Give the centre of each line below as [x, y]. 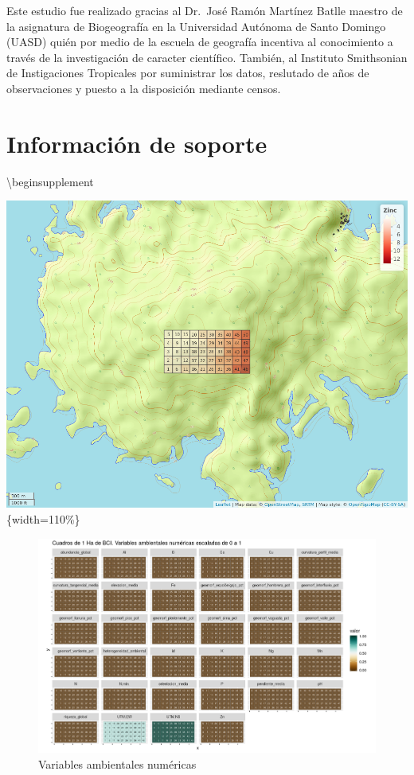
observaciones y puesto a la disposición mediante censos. [144, 88]
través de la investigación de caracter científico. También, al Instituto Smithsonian [207, 57]
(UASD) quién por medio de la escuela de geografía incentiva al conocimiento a [200, 42]
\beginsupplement [50, 181]
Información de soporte [137, 143]
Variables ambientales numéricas [117, 763]
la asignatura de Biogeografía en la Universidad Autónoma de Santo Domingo [196, 26]
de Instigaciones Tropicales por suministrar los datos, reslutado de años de [188, 73]
